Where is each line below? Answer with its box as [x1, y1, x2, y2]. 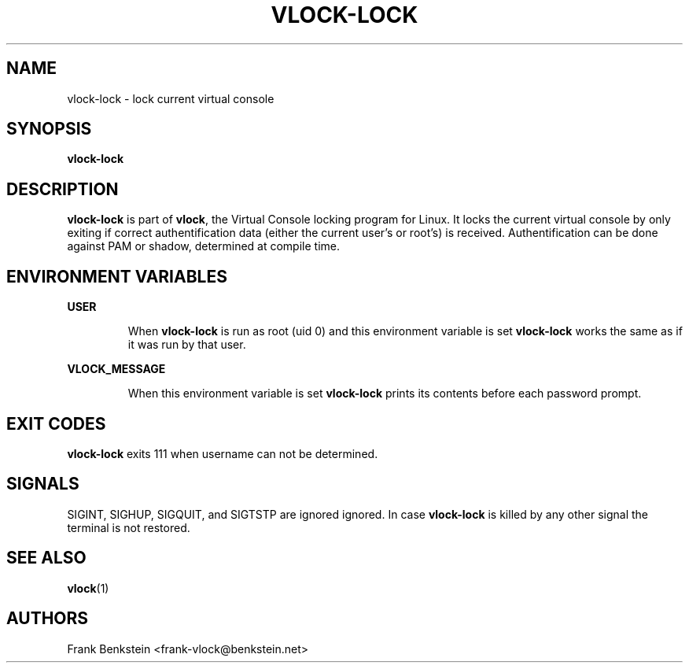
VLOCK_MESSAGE [67, 362, 166, 376]
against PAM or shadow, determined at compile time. [67, 239, 341, 253]
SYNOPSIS [6, 119, 92, 139]
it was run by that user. [127, 338, 246, 352]
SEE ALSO [6, 548, 87, 568]
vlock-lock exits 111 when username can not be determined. [67, 446, 378, 460]
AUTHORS [6, 608, 89, 629]
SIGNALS [6, 474, 79, 494]
